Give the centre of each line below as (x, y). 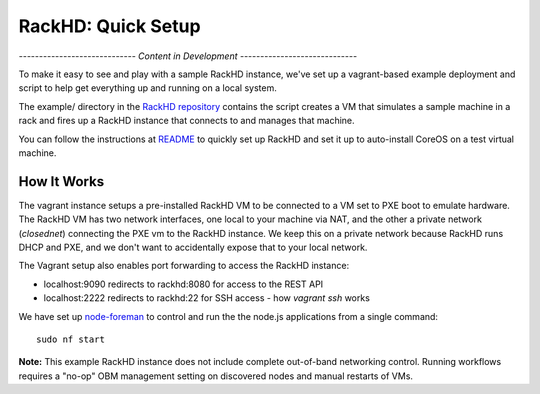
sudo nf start (70, 339)
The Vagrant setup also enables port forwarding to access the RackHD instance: (184, 266)
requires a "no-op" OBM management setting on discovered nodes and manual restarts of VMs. (216, 376)
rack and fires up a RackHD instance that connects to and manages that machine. (186, 121)
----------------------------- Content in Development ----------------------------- (188, 56)
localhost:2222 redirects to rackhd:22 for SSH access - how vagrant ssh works (206, 298)
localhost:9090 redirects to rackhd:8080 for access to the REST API (183, 284)
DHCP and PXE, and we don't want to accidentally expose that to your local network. (193, 247)
